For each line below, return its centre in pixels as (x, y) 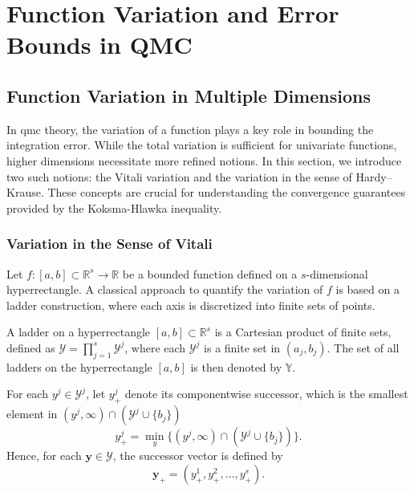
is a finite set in (242, 347)
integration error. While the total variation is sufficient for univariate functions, (202, 145)
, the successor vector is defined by (198, 455)
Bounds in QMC (99, 45)
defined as (31, 347)
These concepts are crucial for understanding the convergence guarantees (227, 192)
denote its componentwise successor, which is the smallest (266, 394)
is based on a (367, 289)
